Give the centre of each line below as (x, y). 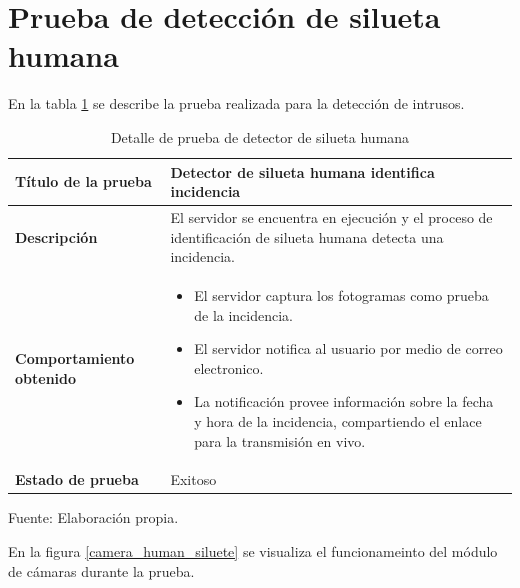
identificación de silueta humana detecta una (307, 236)
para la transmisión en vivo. (280, 440)
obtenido (46, 377)
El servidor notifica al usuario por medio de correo (348, 348)
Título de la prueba (83, 181)
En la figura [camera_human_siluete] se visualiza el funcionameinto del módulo (253, 551)
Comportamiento (75, 357)
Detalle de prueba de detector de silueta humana (260, 136)
